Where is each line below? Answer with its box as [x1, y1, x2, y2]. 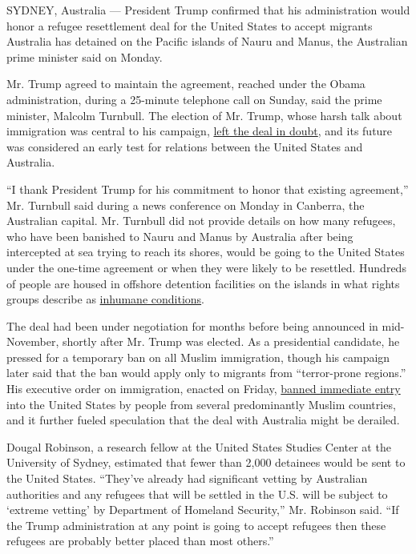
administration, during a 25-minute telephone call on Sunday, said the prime [6, 90, 382, 107]
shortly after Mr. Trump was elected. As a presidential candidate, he [63, 333, 400, 350]
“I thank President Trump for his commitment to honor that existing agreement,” [6, 180, 409, 197]
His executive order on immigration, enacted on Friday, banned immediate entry [6, 380, 401, 397]
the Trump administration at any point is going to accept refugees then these [6, 516, 386, 533]
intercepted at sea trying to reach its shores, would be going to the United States [6, 243, 405, 260]
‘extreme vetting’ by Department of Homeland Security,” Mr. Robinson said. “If [6, 501, 399, 518]
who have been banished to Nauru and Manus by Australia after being [6, 227, 353, 244]
